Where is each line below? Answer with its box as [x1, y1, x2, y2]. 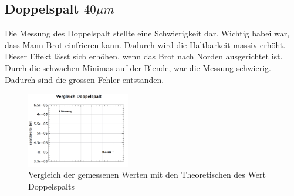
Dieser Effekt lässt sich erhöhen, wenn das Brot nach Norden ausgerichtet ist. [5, 50, 283, 62]
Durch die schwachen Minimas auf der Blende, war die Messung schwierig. [5, 61, 271, 74]
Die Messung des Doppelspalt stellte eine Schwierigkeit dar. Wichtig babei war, [5, 27, 290, 39]
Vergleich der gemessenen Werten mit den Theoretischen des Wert [28, 168, 266, 181]
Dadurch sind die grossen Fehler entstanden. [5, 73, 164, 85]
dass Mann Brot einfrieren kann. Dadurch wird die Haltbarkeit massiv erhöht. [5, 38, 286, 51]
